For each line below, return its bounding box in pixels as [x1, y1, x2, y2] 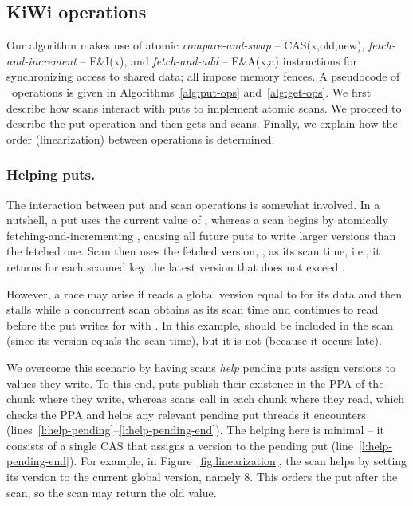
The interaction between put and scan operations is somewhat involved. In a [6, 196, 380, 212]
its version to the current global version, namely [6, 468, 241, 485]
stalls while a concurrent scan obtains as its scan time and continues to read [6, 301, 379, 318]
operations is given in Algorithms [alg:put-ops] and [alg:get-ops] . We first [11, 83, 372, 100]
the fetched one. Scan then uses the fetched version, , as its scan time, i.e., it [6, 243, 380, 259]
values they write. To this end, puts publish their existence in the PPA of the [6, 374, 384, 391]
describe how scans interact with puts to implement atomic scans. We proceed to [6, 99, 402, 116]
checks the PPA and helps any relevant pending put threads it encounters [6, 405, 366, 422]
